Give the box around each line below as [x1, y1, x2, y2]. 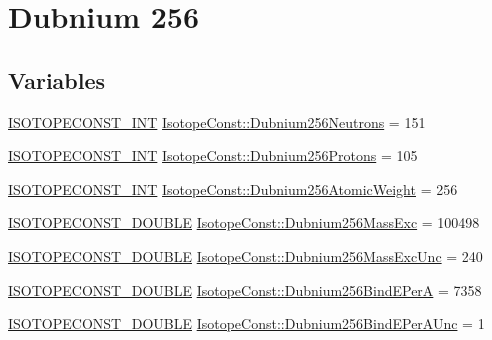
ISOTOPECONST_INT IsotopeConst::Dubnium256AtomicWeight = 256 [8, 178, 458, 199]
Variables [8, 64, 106, 95]
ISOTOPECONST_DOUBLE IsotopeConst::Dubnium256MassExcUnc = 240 [8, 245, 483, 266]
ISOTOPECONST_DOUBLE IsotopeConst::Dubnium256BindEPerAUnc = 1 [8, 313, 485, 334]
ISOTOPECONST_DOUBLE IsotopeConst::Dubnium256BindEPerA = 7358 [8, 279, 482, 300]
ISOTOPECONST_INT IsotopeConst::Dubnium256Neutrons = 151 [8, 111, 426, 132]
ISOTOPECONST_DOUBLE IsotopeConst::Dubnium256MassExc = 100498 [8, 212, 480, 233]
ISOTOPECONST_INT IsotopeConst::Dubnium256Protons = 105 [8, 145, 418, 166]
